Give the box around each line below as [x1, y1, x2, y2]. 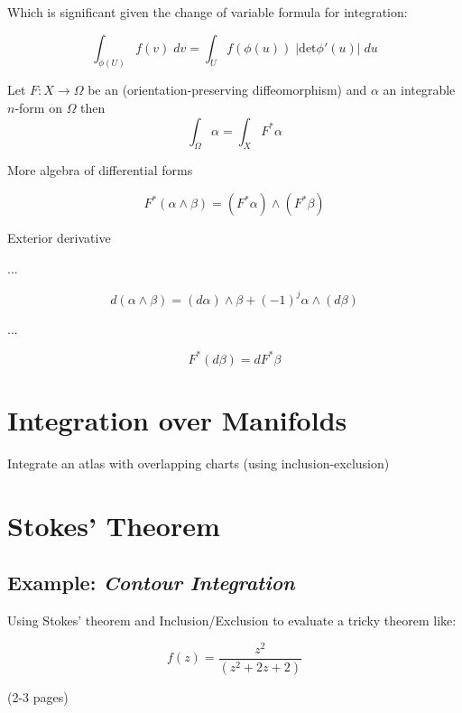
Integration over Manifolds [7, 402, 347, 438]
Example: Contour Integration [7, 569, 295, 597]
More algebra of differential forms [7, 161, 193, 180]
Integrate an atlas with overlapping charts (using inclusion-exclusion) [7, 453, 390, 472]
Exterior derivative [7, 228, 111, 247]
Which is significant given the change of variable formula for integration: [7, 3, 408, 21]
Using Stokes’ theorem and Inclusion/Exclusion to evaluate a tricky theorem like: [7, 611, 457, 630]
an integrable [383, 80, 456, 99]
